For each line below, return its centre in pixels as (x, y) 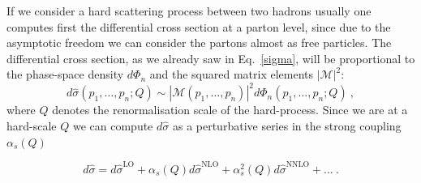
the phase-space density (65, 74)
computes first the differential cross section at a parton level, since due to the (199, 26)
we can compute (113, 126)
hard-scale (32, 126)
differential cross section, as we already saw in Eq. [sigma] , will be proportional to (211, 58)
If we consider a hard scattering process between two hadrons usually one (189, 11)
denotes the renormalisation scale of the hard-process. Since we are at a (230, 110)
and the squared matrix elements (232, 74)
